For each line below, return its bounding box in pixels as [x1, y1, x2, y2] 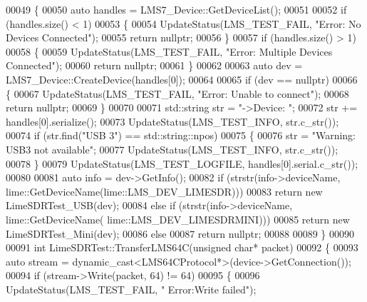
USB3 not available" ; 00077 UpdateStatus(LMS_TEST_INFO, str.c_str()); [6, 141, 338, 156]
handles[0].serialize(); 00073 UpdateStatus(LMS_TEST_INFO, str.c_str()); [6, 114, 339, 129]
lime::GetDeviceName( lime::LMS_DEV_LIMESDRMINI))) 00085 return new [6, 211, 350, 226]
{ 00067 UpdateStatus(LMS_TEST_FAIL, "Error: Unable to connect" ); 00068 [6, 86, 349, 101]
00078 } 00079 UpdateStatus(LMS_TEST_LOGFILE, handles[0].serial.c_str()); [6, 156, 358, 171]
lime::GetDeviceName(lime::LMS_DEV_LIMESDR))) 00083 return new [6, 183, 323, 198]
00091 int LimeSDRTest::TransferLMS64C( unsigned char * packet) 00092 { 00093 [6, 240, 358, 255]
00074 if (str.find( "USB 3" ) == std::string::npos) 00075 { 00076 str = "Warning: [6, 128, 356, 143]
